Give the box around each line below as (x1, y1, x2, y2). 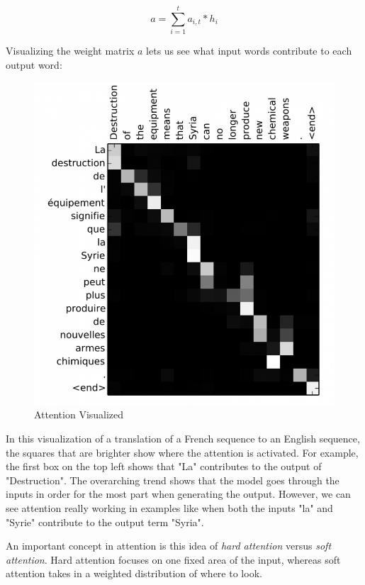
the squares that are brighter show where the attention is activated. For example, (6, 445, 359, 459)
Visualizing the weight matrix (6, 43, 135, 58)
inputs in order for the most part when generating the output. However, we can (6, 486, 351, 501)
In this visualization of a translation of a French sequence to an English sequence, (6, 430, 360, 445)
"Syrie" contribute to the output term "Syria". (6, 514, 204, 529)
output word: (6, 57, 62, 72)
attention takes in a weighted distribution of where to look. (6, 566, 262, 581)
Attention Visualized (34, 407, 124, 422)
